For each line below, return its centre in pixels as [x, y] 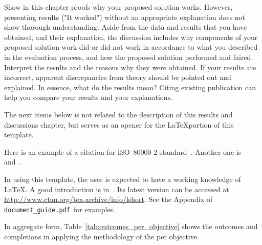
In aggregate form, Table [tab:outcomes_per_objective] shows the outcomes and [131, 226]
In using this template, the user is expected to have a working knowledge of [123, 179]
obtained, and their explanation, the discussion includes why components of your [131, 37]
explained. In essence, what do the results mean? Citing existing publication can [130, 87]
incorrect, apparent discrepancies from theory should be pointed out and [118, 77]
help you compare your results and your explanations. [89, 97]
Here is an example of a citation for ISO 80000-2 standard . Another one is [123, 151]
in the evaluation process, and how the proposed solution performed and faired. [129, 57]
